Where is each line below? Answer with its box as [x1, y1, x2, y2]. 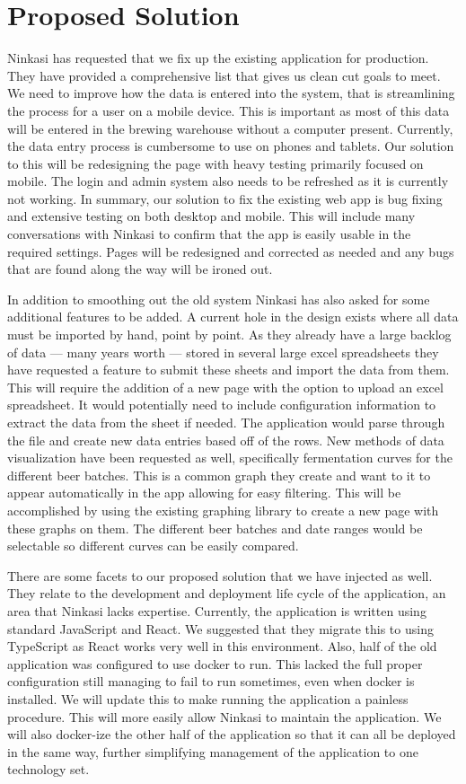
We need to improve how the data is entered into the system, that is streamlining [7, 84, 455, 102]
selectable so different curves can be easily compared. [7, 536, 299, 555]
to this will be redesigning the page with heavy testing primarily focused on [7, 154, 424, 172]
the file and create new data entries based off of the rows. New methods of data [7, 430, 444, 449]
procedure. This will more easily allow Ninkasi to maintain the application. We [7, 707, 442, 726]
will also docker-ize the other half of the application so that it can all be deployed [7, 725, 456, 744]
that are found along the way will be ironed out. [7, 260, 273, 278]
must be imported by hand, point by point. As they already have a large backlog [7, 325, 452, 344]
